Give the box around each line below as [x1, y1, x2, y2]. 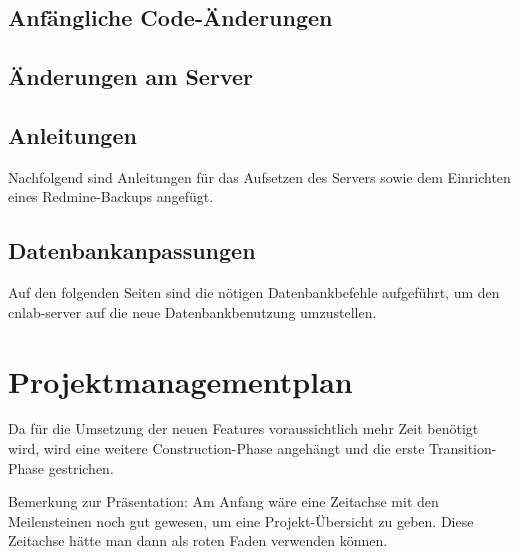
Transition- [429, 438, 497, 459]
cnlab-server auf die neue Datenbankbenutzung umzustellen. [8, 301, 377, 322]
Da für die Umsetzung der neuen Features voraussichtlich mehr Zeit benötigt [8, 418, 479, 439]
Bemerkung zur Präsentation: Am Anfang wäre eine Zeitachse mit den [8, 491, 439, 512]
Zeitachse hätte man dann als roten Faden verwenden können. [8, 530, 388, 551]
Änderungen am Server [8, 61, 253, 92]
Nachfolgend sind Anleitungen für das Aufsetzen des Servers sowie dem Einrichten [8, 166, 511, 187]
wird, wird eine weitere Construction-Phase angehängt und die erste [8, 438, 425, 459]
